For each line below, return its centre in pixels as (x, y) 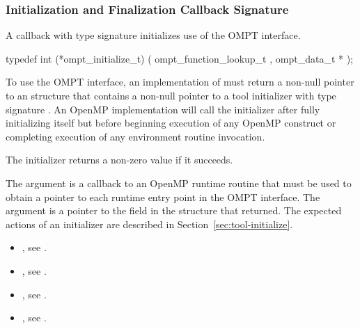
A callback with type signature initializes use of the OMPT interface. (153, 35)
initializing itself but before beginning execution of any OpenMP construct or (171, 123)
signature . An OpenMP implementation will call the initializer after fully (163, 109)
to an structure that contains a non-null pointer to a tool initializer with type (171, 95)
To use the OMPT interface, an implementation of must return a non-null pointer (180, 82)
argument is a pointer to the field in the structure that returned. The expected (174, 210)
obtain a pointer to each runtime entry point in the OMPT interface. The (163, 196)
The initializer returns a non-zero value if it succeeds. (119, 160)
